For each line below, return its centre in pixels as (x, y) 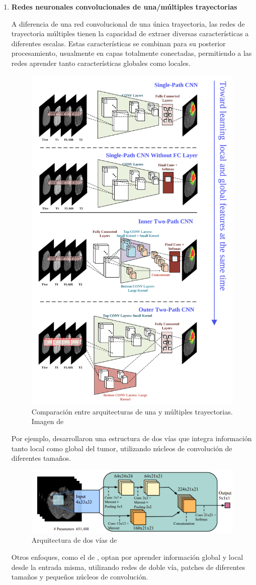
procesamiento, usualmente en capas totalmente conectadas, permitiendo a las (132, 53)
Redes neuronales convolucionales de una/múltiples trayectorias (124, 7)
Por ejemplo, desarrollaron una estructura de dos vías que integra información (132, 438)
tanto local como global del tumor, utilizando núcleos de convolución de (122, 448)
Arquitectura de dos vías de (74, 540)
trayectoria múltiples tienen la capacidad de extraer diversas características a (130, 33)
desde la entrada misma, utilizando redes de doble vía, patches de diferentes (128, 567)
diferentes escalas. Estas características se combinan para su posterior (118, 43)
